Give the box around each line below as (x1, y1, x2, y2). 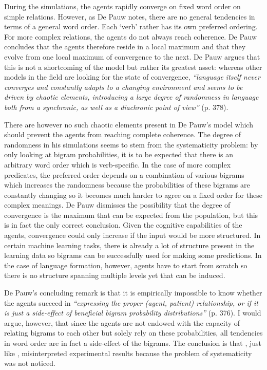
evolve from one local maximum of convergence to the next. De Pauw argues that (4, 51, 260, 62)
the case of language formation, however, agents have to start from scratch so (4, 260, 247, 270)
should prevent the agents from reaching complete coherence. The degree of (4, 129, 241, 140)
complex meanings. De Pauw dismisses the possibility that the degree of (4, 199, 231, 210)
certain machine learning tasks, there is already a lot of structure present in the (4, 239, 255, 250)
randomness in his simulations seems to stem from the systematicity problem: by (4, 139, 258, 150)
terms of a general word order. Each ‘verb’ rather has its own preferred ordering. (4, 21, 258, 32)
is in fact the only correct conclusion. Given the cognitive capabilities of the (4, 219, 242, 230)
